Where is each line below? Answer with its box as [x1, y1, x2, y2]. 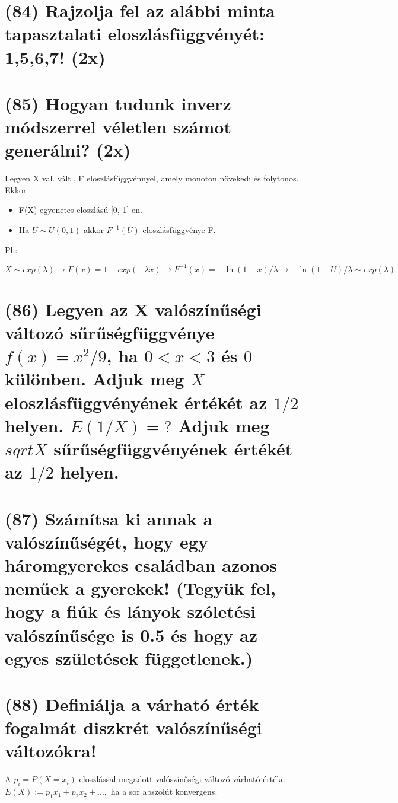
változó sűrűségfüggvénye [5, 320, 215, 345]
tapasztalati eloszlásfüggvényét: [5, 21, 265, 46]
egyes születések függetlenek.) [5, 645, 253, 670]
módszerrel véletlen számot [5, 114, 231, 139]
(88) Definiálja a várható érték [5, 692, 259, 716]
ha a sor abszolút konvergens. [110, 785, 218, 798]
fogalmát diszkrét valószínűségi [5, 715, 262, 740]
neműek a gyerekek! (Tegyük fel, [5, 576, 276, 600]
